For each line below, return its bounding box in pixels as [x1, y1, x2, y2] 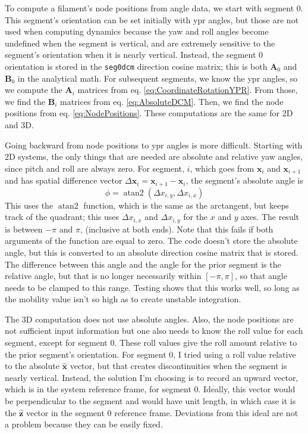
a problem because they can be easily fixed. [5, 418, 163, 430]
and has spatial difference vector [5, 174, 122, 187]
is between [5, 222, 43, 235]
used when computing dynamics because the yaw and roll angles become [5, 25, 269, 38]
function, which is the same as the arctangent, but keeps [83, 199, 289, 211]
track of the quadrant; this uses [5, 210, 120, 223]
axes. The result [241, 210, 299, 223]
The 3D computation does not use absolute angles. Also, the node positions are [5, 312, 294, 325]
